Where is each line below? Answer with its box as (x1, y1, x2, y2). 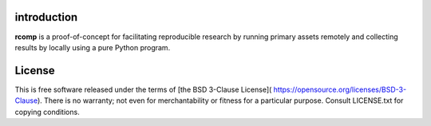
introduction (14, 10, 78, 24)
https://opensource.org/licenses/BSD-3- (273, 85, 407, 94)
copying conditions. (14, 107, 80, 116)
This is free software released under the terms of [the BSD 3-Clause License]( (14, 85, 272, 94)
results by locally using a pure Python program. (14, 42, 171, 52)
